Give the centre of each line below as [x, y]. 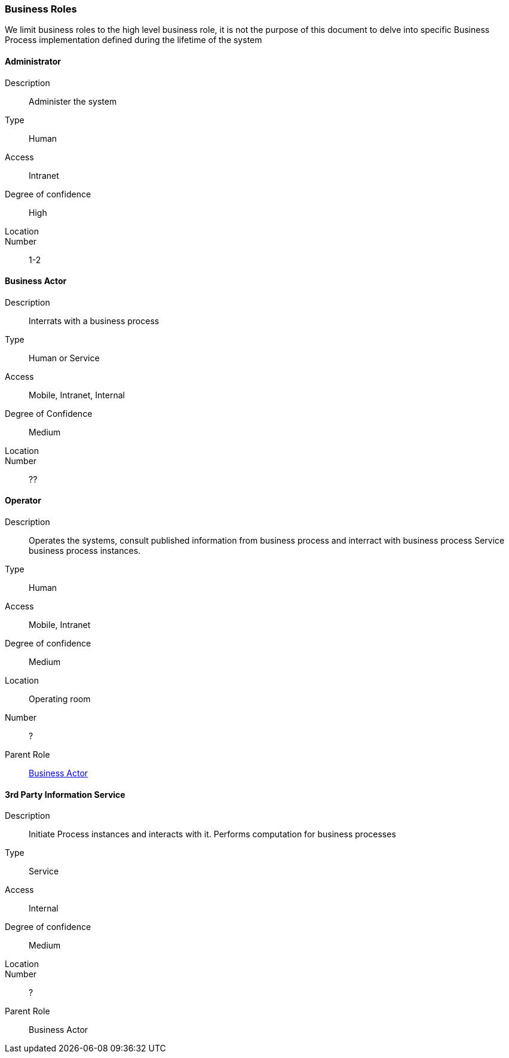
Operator [23, 501]
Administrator [33, 61]
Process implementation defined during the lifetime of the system [134, 40]
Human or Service [64, 358]
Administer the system [73, 101]
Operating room [60, 699]
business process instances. [85, 551]
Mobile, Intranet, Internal [77, 395]
